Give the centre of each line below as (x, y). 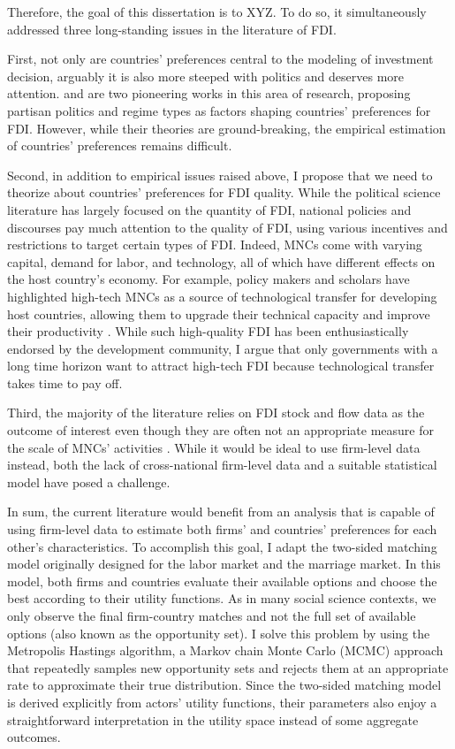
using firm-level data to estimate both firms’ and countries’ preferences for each (222, 529)
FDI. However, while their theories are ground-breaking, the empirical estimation (227, 128)
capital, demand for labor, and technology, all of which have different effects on (221, 261)
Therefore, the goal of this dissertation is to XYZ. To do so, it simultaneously (217, 11)
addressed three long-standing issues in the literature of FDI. (172, 29)
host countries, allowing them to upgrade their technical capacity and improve (219, 313)
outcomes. (34, 737)
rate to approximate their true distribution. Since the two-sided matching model (224, 685)
